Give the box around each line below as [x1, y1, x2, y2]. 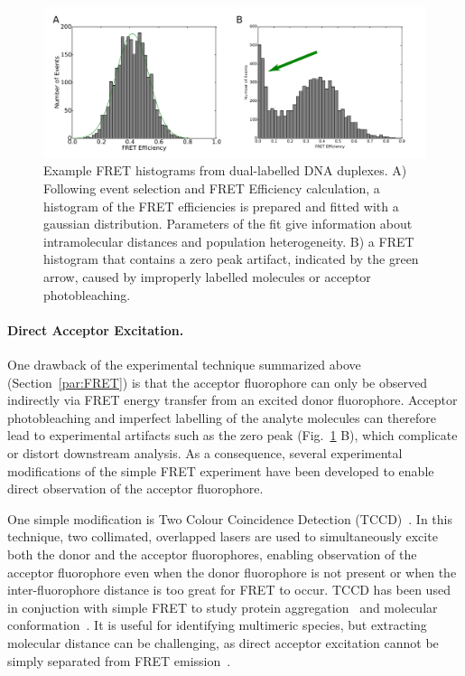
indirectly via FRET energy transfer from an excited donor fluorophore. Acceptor [7, 390, 458, 409]
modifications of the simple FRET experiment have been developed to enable [7, 461, 434, 480]
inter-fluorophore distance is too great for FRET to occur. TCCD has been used [7, 580, 451, 599]
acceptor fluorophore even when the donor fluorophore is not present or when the [7, 562, 457, 581]
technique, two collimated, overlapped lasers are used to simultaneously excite [7, 527, 438, 546]
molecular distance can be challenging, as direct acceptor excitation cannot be [7, 633, 439, 652]
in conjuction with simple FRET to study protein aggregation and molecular [7, 597, 438, 616]
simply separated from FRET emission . [7, 651, 231, 670]
